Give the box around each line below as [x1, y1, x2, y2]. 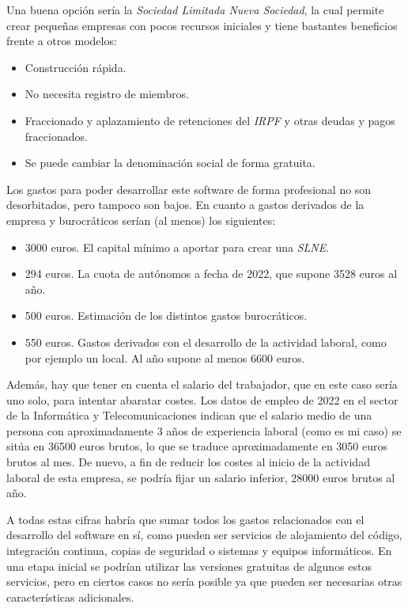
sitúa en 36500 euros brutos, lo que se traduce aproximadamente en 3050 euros [6, 438, 387, 454]
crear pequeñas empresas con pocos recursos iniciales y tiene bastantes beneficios [6, 17, 398, 33]
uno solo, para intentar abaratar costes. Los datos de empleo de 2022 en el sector [6, 391, 399, 408]
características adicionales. [6, 588, 134, 605]
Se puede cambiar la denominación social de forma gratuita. [25, 154, 315, 171]
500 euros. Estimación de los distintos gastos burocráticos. [25, 307, 308, 324]
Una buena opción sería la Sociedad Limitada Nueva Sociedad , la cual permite [6, 2, 384, 17]
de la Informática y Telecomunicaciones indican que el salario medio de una [6, 407, 372, 424]
